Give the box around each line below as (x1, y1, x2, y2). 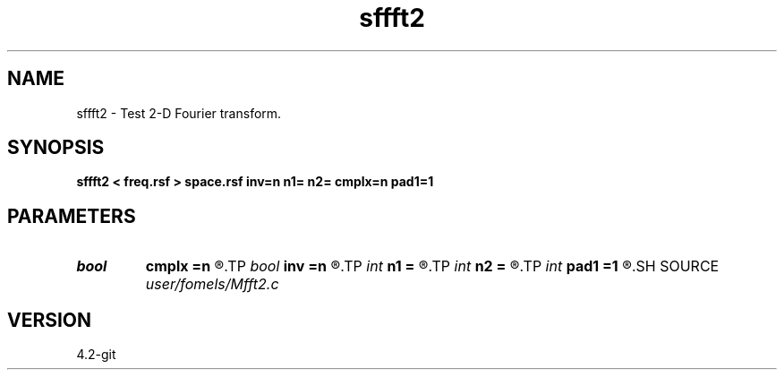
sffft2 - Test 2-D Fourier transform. (76, 105, 282, 121)
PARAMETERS (7, 204, 136, 227)
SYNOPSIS (7, 136, 105, 159)
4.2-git (76, 347, 116, 363)
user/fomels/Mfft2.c (145, 275, 279, 294)
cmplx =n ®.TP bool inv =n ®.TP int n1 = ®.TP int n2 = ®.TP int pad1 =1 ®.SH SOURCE (145, 257, 720, 276)
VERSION (7, 308, 92, 331)
